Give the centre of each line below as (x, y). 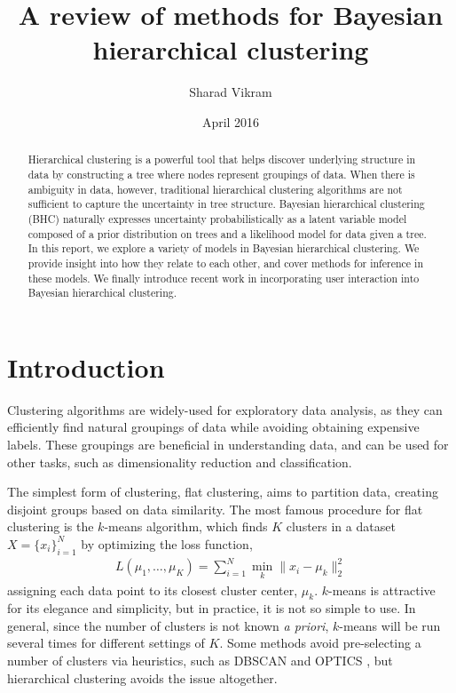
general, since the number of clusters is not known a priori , (168, 625)
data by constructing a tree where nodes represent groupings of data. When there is (221, 174)
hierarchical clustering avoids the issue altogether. (142, 677)
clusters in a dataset (341, 526)
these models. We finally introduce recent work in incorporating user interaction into (224, 278)
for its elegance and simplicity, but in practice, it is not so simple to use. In (212, 608)
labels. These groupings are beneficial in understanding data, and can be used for (228, 444)
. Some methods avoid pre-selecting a (320, 643)
